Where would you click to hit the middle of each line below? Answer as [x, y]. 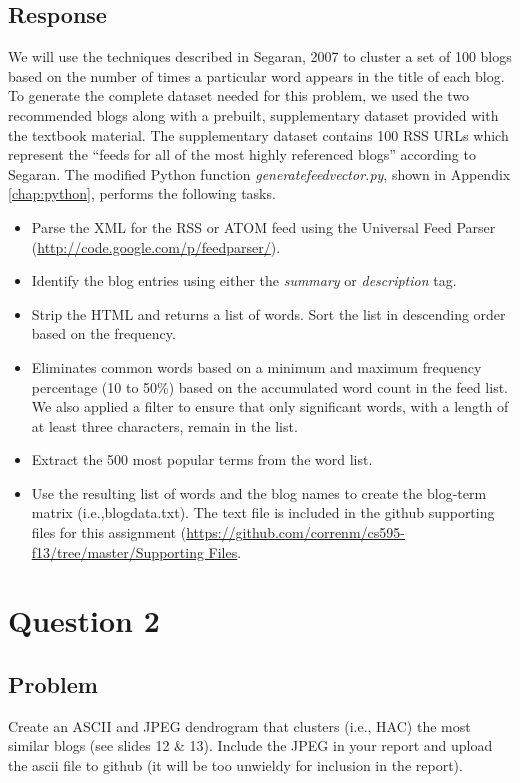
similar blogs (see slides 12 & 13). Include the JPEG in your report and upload [250, 745]
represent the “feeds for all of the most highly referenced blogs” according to [242, 154]
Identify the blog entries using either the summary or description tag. [244, 280]
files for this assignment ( [109, 532]
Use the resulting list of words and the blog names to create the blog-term [259, 492]
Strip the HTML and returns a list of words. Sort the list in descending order [268, 313]
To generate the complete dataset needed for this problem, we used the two [239, 95]
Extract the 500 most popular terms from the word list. [202, 459]
